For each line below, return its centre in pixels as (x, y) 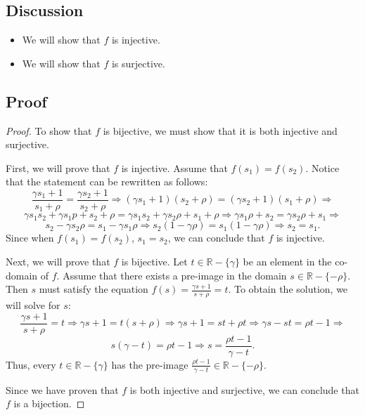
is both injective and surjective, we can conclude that (244, 389)
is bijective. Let (154, 262)
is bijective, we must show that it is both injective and (220, 130)
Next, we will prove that (58, 262)
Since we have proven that (62, 389)
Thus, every (31, 364)
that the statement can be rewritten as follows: (107, 182)
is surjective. (138, 63)
